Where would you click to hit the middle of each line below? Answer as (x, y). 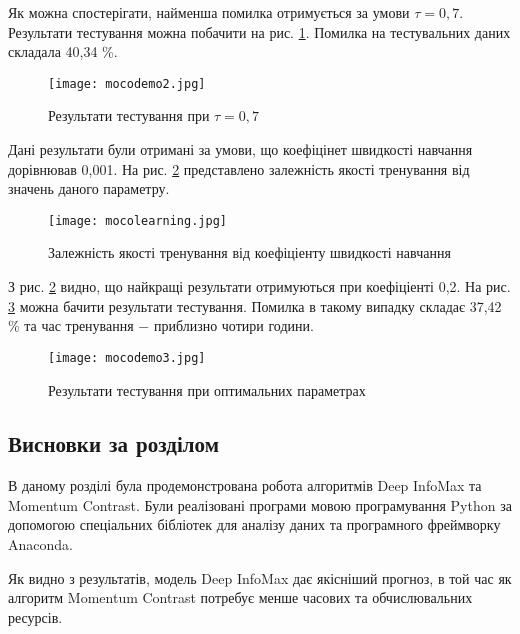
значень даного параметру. (89, 188)
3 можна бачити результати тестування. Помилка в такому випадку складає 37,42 (255, 305)
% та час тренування (71, 325)
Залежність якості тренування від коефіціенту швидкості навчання (249, 252)
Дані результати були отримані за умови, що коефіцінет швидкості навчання (240, 149)
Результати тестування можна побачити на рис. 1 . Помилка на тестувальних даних (259, 31)
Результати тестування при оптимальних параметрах (207, 389)
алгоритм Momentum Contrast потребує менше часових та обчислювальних (240, 597)
